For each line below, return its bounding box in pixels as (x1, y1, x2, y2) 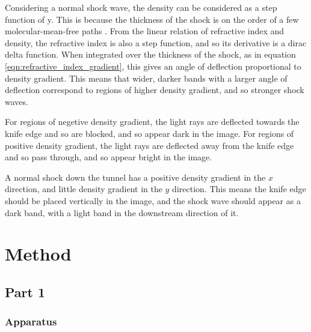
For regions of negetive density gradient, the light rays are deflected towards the (5, 115, 300, 128)
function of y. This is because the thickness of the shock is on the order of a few (5, 13, 299, 25)
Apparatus (5, 314, 57, 329)
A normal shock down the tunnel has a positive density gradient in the (5, 171, 266, 183)
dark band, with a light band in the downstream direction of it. (5, 206, 239, 219)
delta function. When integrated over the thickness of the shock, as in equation (5, 48, 296, 61)
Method (5, 241, 72, 266)
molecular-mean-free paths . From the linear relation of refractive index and (5, 25, 285, 37)
